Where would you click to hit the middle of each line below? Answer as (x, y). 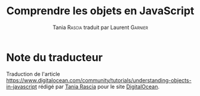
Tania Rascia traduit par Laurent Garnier (100, 27)
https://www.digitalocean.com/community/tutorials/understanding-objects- (99, 80)
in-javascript (22, 87)
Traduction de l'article (33, 74)
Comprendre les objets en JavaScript (100, 11)
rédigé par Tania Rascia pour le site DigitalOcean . (99, 87)
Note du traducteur (55, 57)
